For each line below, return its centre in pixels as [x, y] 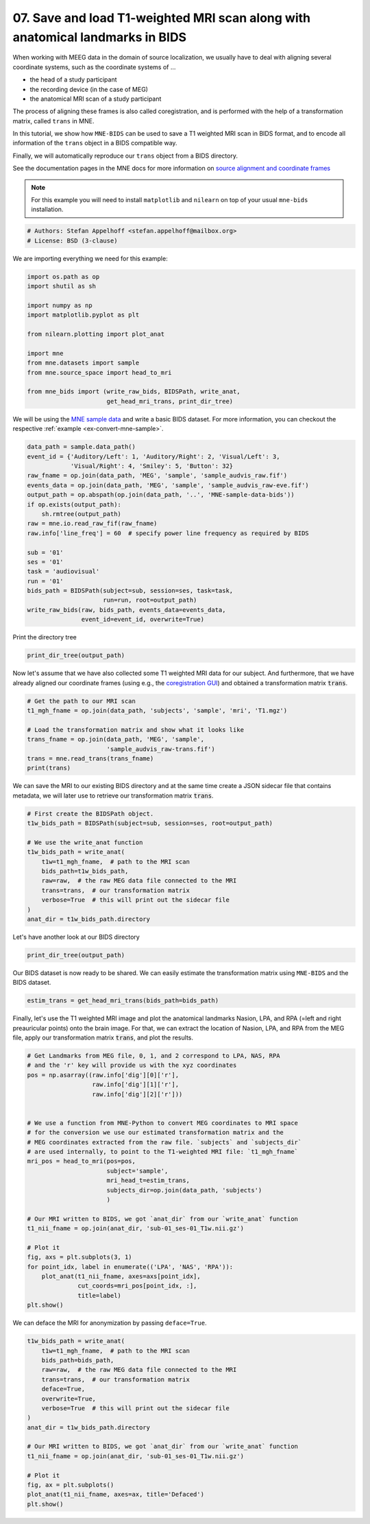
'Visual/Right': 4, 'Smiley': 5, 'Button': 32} [152, 466]
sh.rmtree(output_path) [81, 514]
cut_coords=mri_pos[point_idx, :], [137, 1286]
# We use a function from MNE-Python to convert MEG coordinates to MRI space [162, 1123]
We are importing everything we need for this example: [90, 258]
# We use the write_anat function [85, 842]
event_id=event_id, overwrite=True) [143, 619]
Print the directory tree [45, 637]
